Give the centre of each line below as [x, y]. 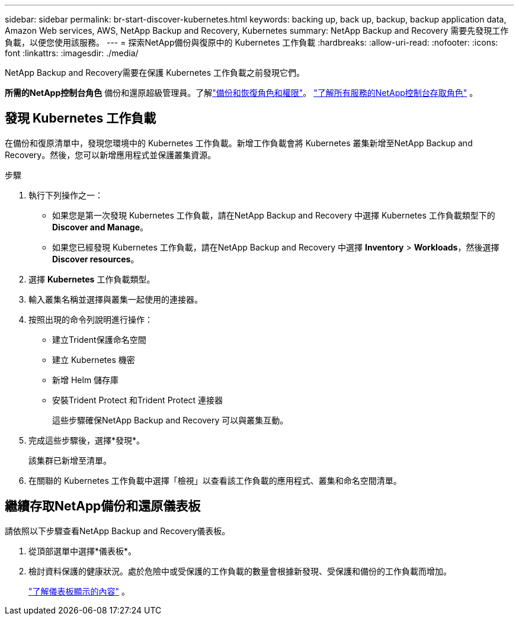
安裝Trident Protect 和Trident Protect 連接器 [138, 400]
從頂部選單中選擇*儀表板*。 [83, 551]
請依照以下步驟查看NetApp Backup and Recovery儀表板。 [118, 531]
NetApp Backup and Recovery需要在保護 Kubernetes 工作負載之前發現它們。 [155, 73]
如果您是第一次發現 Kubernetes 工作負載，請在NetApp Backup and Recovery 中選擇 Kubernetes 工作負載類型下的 [274, 215]
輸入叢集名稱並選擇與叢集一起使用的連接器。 [116, 299]
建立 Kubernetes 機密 [94, 359]
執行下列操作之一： [66, 195]
